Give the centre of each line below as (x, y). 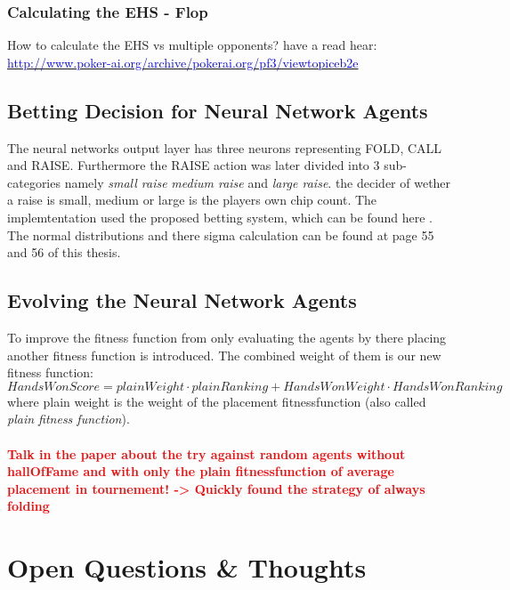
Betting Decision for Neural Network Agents (218, 110)
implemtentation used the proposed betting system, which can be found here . (220, 217)
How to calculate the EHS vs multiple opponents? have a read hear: (192, 45)
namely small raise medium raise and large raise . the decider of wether (258, 182)
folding (28, 506)
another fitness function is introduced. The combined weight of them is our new (224, 355)
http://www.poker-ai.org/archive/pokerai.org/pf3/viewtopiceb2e (183, 62)
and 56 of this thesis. (64, 252)
